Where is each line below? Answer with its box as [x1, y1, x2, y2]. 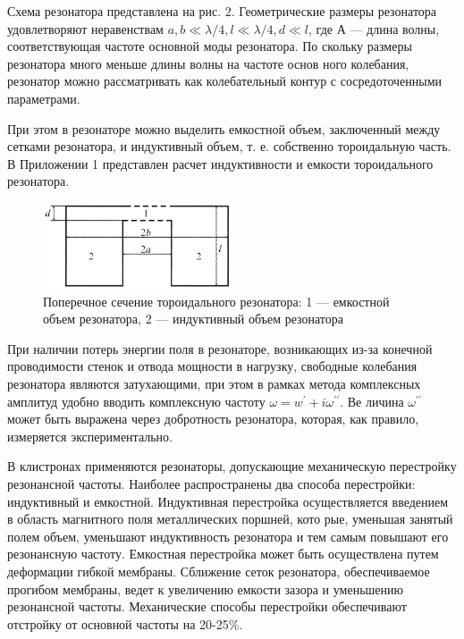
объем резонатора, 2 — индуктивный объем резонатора [43, 309, 344, 328]
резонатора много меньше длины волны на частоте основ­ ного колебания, [7, 54, 409, 72]
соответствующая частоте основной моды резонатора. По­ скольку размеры [7, 37, 412, 55]
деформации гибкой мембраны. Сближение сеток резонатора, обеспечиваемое [7, 561, 430, 580]
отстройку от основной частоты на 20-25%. [7, 614, 243, 633]
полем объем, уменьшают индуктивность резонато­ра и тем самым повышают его [7, 526, 449, 545]
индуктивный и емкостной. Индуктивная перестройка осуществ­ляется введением [7, 492, 449, 510]
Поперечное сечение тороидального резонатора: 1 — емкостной [43, 291, 390, 310]
